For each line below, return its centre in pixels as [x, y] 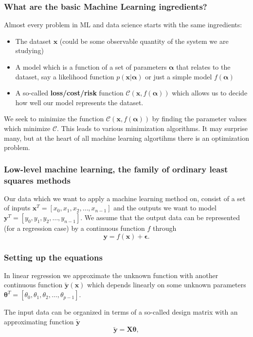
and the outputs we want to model [165, 208]
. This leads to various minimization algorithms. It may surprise [152, 128]
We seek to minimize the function [54, 119]
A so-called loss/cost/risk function [69, 93]
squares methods [37, 180]
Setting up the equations [53, 257]
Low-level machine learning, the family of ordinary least [116, 169]
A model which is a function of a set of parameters [91, 67]
